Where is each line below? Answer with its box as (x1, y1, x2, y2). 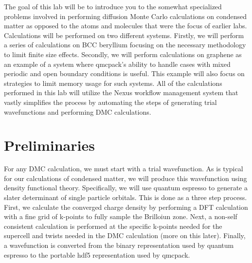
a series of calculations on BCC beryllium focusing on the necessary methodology (4, 40, 246, 50)
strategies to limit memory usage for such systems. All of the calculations (4, 78, 222, 88)
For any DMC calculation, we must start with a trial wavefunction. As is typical (4, 163, 243, 174)
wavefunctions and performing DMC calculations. (4, 106, 151, 117)
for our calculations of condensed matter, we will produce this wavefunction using (4, 173, 247, 183)
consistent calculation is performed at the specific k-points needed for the (4, 221, 222, 231)
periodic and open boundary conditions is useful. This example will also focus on (4, 68, 245, 79)
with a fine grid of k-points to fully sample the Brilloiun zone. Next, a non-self (4, 211, 237, 222)
